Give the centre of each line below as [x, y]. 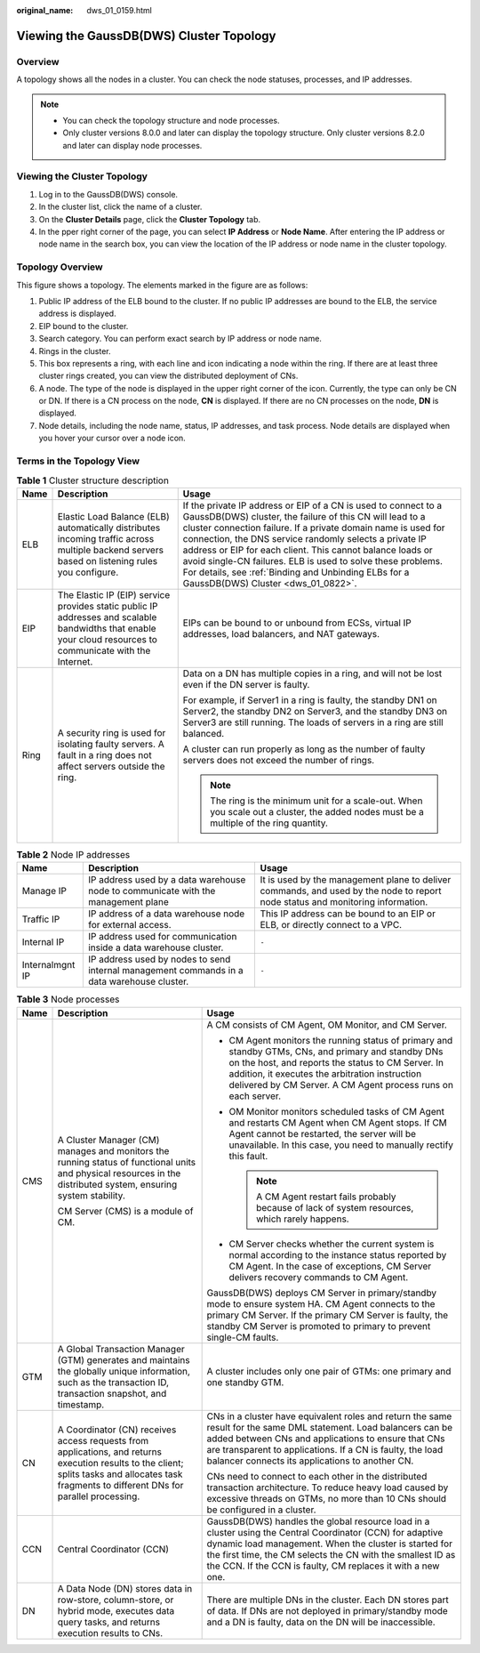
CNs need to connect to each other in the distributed [317, 1476]
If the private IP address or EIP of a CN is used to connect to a [312, 505]
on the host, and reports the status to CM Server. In [336, 1062]
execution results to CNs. [110, 1633]
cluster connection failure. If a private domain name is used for [314, 528]
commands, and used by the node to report [351, 891]
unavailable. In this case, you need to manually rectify [341, 1145]
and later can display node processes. [132, 145]
